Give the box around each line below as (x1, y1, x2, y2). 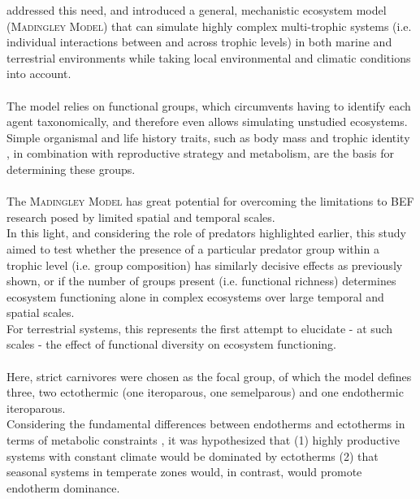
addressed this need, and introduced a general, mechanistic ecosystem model (6, 2, 387, 18)
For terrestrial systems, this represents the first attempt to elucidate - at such (6, 319, 393, 336)
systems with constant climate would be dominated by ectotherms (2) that (6, 447, 379, 464)
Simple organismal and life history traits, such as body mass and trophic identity (6, 128, 410, 145)
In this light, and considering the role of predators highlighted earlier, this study (6, 224, 406, 241)
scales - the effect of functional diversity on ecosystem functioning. (6, 336, 336, 353)
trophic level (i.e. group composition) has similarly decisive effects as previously (6, 256, 403, 273)
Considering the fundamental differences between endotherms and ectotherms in (6, 415, 405, 432)
